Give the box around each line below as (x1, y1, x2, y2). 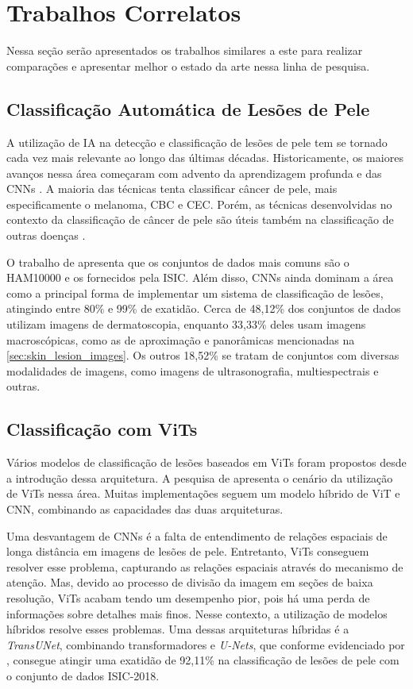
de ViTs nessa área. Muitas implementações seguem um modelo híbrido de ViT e (6, 485, 400, 502)
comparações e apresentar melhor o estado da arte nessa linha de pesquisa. (6, 57, 370, 74)
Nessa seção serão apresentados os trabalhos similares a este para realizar (6, 42, 363, 59)
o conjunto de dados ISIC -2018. (6, 667, 160, 683)
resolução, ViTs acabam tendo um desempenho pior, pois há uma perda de (6, 589, 370, 606)
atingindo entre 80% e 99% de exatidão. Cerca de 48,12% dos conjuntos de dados (6, 300, 401, 317)
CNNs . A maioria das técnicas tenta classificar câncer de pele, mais (6, 180, 338, 197)
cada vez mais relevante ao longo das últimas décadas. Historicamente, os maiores (6, 149, 403, 166)
